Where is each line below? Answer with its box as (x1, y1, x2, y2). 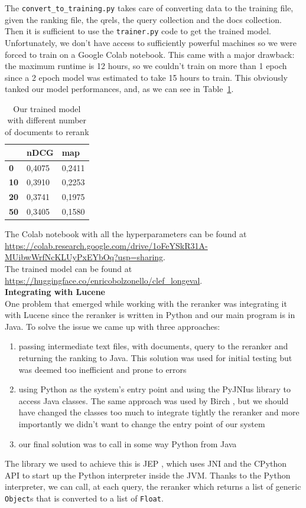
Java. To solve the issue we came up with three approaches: (5, 320, 220, 332)
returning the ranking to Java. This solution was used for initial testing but (18, 352, 292, 364)
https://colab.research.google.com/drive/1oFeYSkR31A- (5, 239, 208, 251)
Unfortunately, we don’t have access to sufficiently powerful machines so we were (5, 36, 297, 48)
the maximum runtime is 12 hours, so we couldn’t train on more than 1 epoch (5, 60, 287, 72)
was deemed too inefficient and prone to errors (18, 363, 187, 375)
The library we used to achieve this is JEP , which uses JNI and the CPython (5, 457, 287, 470)
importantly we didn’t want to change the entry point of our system (18, 418, 265, 430)
